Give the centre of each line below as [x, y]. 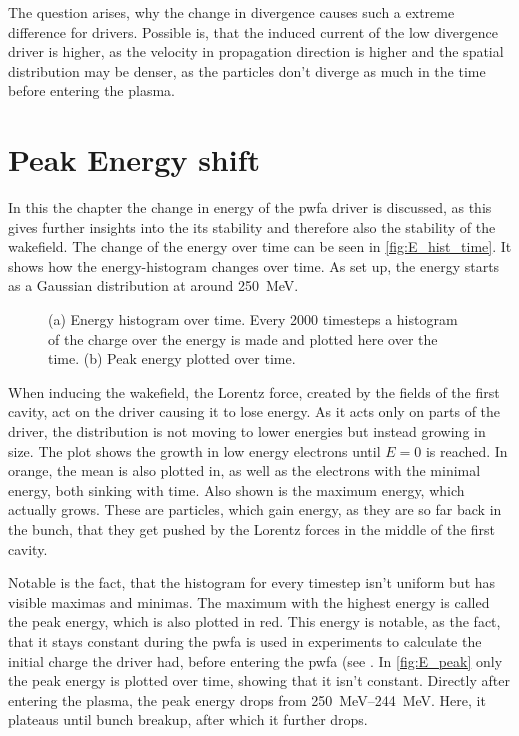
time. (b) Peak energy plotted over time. [172, 358]
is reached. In [466, 450]
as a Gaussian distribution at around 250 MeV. [153, 285]
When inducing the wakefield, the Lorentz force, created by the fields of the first [254, 391]
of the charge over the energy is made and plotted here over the [243, 338]
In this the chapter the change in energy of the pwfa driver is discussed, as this [250, 207]
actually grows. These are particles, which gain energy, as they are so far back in [255, 509]
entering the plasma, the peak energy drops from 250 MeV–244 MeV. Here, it [247, 699]
